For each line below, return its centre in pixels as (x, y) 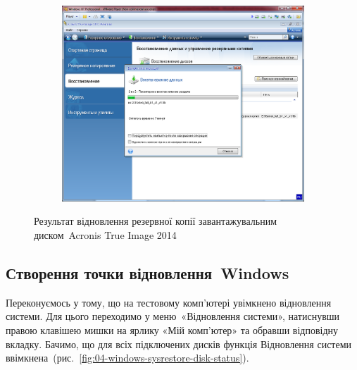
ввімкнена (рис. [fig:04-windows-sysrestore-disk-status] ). (127, 358)
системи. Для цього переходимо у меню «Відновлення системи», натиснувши (173, 316)
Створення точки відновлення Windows (148, 272)
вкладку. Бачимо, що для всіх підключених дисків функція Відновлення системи (179, 344)
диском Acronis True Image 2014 (105, 235)
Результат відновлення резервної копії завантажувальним (156, 221)
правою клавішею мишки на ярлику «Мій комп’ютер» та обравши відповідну (172, 329)
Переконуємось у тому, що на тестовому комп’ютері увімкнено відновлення (169, 302)
